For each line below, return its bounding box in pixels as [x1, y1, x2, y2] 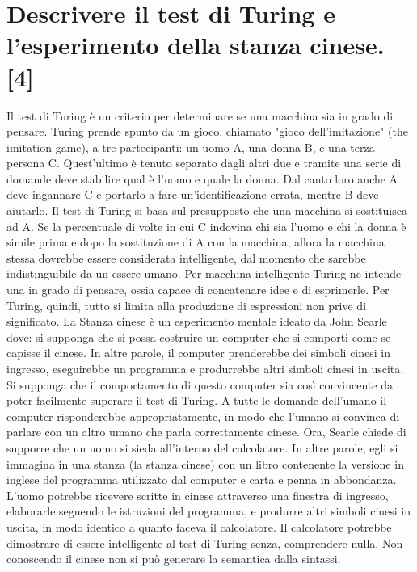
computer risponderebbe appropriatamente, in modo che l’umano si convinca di [6, 407, 400, 424]
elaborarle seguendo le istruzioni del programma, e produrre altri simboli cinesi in [6, 503, 411, 519]
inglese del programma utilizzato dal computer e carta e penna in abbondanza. [6, 471, 397, 488]
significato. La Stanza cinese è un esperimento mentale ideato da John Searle [6, 313, 387, 330]
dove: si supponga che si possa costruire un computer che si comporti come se [6, 328, 391, 345]
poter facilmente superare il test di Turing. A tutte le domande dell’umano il [6, 392, 387, 409]
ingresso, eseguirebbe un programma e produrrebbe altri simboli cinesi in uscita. [6, 360, 404, 376]
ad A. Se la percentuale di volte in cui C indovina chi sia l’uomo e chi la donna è [6, 217, 406, 234]
